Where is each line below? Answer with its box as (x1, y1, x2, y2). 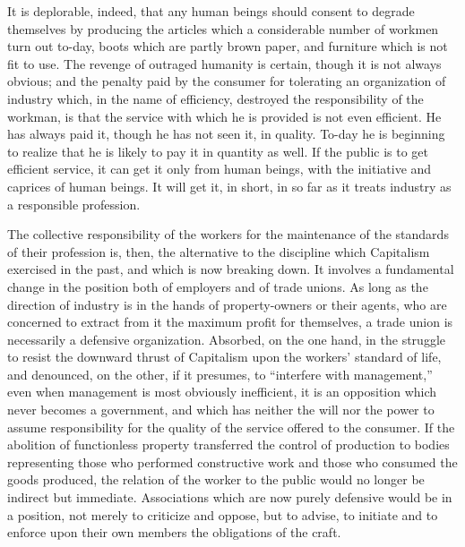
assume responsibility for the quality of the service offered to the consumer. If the (7, 417, 455, 436)
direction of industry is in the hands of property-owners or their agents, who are (7, 295, 447, 313)
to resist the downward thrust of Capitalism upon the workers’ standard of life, (7, 347, 442, 366)
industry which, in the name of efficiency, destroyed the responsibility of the (7, 89, 424, 107)
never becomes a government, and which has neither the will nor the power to (7, 400, 435, 419)
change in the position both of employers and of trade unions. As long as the (7, 277, 428, 295)
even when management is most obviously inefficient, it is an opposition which (7, 382, 437, 401)
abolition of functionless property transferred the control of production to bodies (7, 435, 450, 454)
